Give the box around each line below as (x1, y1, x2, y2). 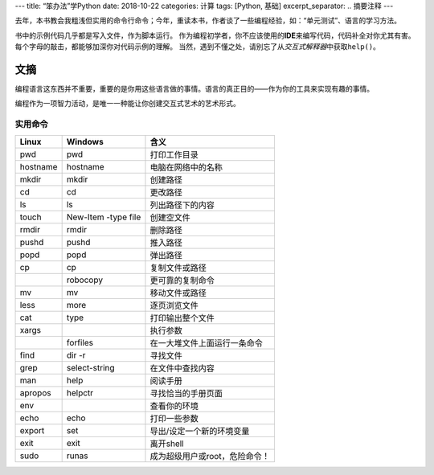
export (19, 424, 45, 436)
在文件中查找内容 (149, 362, 215, 374)
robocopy (66, 274, 104, 285)
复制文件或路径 (149, 262, 207, 273)
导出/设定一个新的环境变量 (149, 425, 250, 436)
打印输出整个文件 (149, 312, 215, 323)
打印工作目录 (149, 149, 199, 160)
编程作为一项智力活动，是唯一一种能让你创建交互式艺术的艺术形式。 (14, 99, 240, 109)
